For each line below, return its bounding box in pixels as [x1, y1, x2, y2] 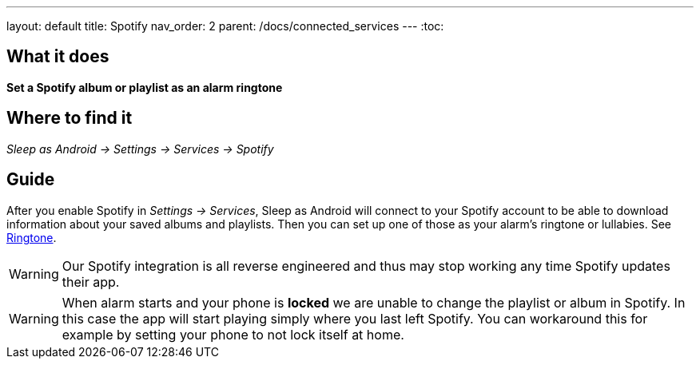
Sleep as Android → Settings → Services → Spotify [6, 141, 274, 156]
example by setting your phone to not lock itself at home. [62, 326, 404, 343]
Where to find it [6, 108, 133, 129]
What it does [6, 46, 109, 67]
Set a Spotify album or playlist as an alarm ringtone [6, 80, 283, 94]
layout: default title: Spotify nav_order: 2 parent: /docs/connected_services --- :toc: [6, 19, 444, 33]
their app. [62, 273, 120, 290]
